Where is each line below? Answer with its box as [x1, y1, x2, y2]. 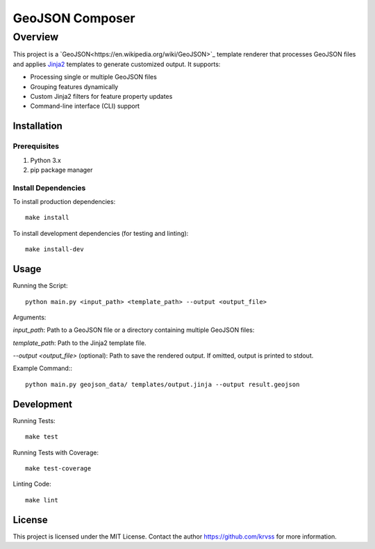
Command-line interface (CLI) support [30, 102, 140, 111]
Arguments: [12, 313, 47, 321]
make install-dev [25, 246, 84, 253]
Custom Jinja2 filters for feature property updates [30, 92, 173, 100]
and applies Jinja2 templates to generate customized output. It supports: [12, 60, 221, 68]
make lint [25, 496, 58, 504]
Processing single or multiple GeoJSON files [30, 73, 158, 81]
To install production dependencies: [12, 198, 116, 206]
